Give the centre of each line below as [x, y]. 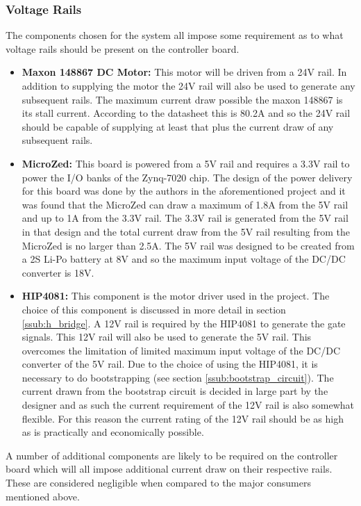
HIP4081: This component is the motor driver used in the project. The [176, 296]
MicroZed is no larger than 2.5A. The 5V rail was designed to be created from [188, 245]
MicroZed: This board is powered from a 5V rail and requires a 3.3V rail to [186, 163]
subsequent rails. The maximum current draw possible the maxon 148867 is [182, 99]
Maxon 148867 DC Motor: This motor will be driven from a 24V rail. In [184, 72]
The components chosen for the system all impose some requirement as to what [175, 35]
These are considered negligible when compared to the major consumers [158, 483]
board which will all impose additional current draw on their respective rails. [169, 469]
